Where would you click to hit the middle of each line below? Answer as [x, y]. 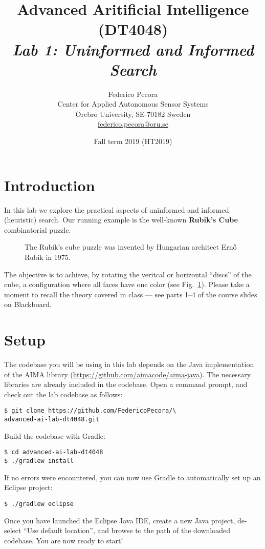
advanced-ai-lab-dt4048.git [52, 420]
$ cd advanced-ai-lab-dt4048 [54, 452]
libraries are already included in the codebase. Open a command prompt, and [126, 384]
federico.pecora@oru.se [133, 124]
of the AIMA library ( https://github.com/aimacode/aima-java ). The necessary [128, 374]
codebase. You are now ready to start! [64, 540]
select [13, 530]
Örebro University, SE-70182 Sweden [133, 114]
